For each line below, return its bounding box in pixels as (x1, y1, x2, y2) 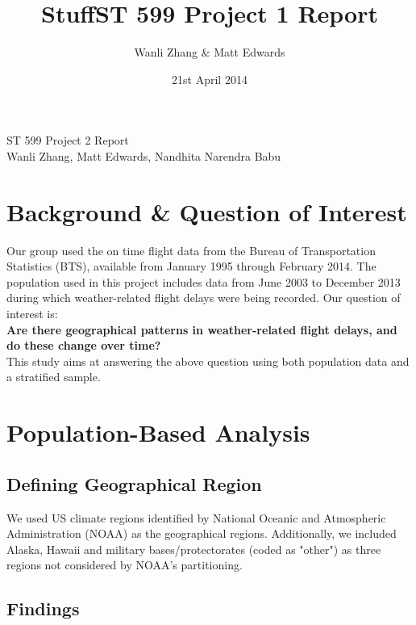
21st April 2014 (172, 70, 248, 87)
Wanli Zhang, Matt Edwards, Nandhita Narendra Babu (6, 147, 281, 164)
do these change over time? (6, 337, 161, 354)
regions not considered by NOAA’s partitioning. (6, 556, 243, 573)
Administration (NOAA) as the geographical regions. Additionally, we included (6, 525, 397, 542)
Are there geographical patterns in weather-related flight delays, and (6, 321, 397, 338)
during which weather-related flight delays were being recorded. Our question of (6, 289, 401, 306)
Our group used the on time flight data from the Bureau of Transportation (6, 241, 376, 258)
